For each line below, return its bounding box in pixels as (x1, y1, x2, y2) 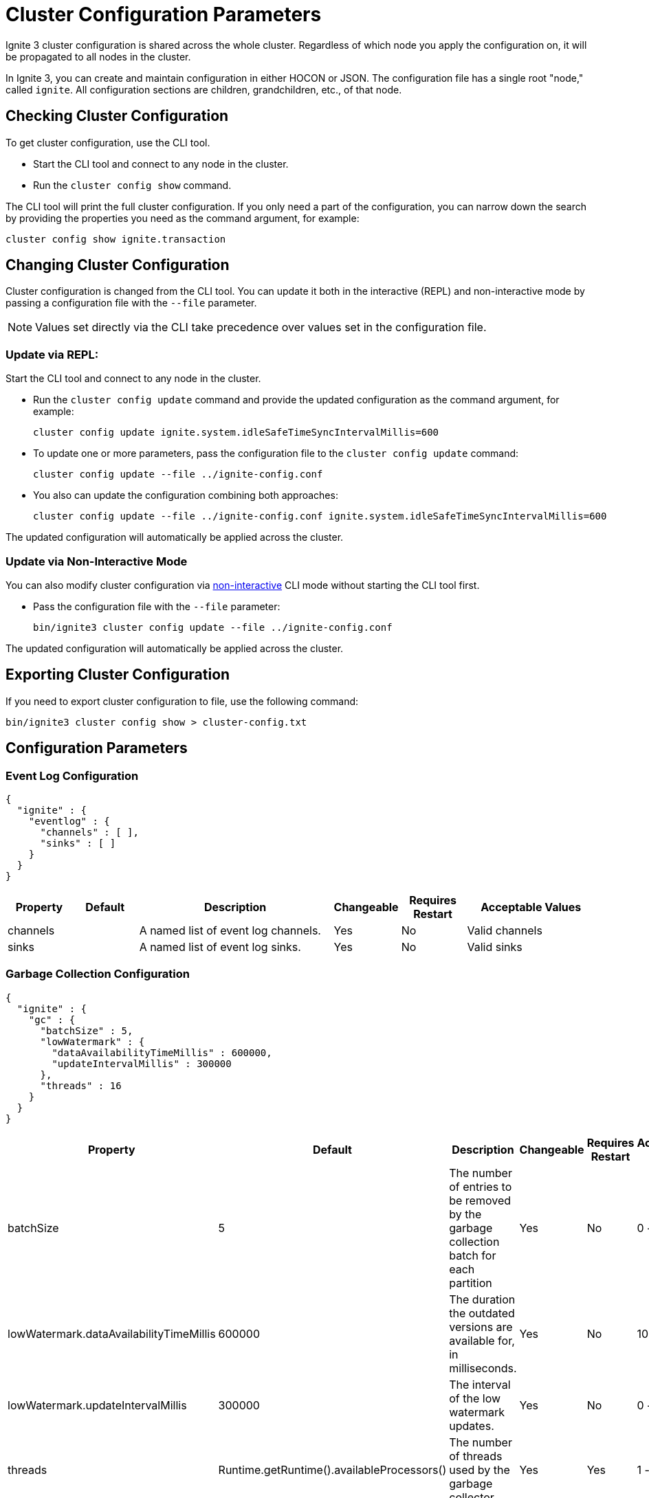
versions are (449, 1319, 513, 1334)
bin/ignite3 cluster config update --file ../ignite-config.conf (33, 621, 393, 633)
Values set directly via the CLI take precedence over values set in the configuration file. (35, 320, 487, 335)
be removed (449, 1193, 511, 1207)
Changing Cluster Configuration (5, 256, 230, 274)
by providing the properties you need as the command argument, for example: (5, 212, 360, 224)
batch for (449, 1248, 496, 1262)
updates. (449, 1418, 494, 1433)
